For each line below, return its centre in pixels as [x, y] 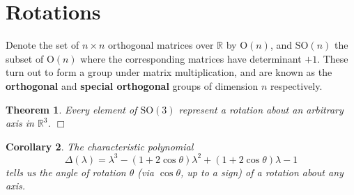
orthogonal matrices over [161, 45]
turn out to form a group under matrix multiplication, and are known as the [169, 72]
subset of [25, 58]
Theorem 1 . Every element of [71, 109]
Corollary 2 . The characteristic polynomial [100, 146]
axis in [20, 123]
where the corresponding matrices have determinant [191, 58]
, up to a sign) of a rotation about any [262, 172]
